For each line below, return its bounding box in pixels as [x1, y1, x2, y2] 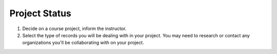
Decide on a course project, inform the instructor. [22, 25, 127, 32]
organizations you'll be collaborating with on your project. [22, 40, 144, 46]
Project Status [9, 8, 72, 19]
